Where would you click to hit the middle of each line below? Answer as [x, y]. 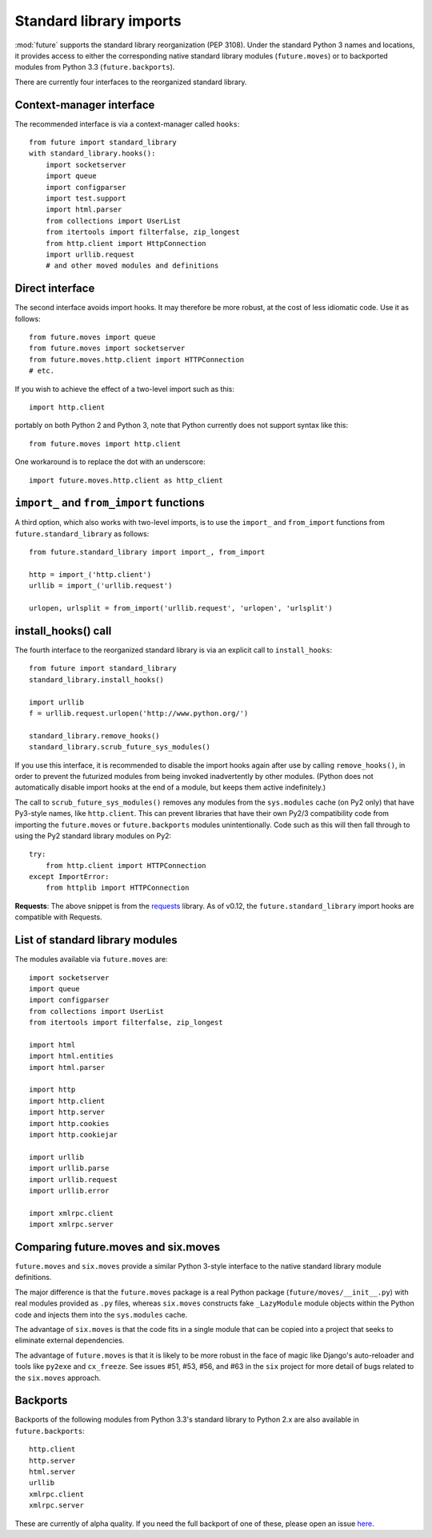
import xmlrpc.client [71, 1213]
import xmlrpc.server [71, 1225]
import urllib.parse [69, 1169]
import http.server [67, 1112]
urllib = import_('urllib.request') [101, 586]
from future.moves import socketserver [107, 348]
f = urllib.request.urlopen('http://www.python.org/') [139, 714]
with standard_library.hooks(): [92, 153]
